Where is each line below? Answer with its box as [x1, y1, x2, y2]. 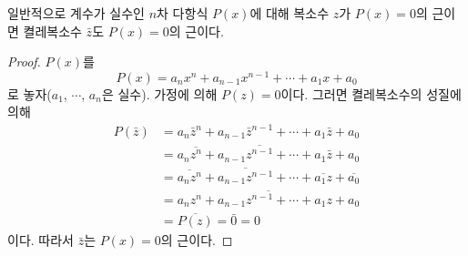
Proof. [7, 52, 41, 71]
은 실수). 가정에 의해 [101, 84, 218, 103]
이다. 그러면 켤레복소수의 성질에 [280, 84, 462, 103]
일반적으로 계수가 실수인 [7, 4, 146, 22]
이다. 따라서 [7, 230, 74, 250]
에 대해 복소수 [249, 4, 330, 22]
